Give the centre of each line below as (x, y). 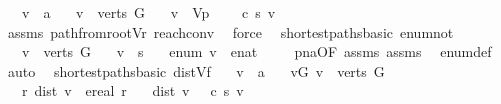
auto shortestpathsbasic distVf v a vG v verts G (196, 70)
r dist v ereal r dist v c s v (132, 90)
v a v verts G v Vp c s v (148, 12)
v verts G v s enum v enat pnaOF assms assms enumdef (256, 51)
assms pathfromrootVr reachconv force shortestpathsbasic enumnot (230, 31)
